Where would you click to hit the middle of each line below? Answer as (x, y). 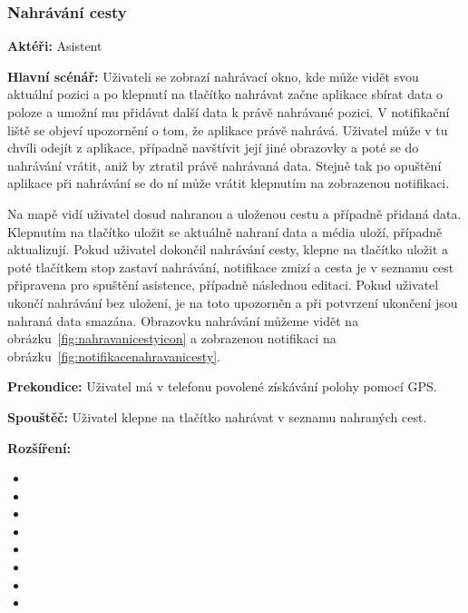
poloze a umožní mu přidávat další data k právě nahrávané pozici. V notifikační (229, 112)
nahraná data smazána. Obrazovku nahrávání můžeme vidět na (183, 320)
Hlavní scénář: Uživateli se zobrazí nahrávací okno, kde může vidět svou (213, 76)
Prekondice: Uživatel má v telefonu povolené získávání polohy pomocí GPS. (222, 386)
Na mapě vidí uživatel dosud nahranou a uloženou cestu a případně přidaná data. (234, 213)
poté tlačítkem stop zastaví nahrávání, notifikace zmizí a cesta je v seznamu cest (231, 267)
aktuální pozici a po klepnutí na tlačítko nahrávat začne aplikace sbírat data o (225, 94)
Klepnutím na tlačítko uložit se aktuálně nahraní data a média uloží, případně (225, 231)
